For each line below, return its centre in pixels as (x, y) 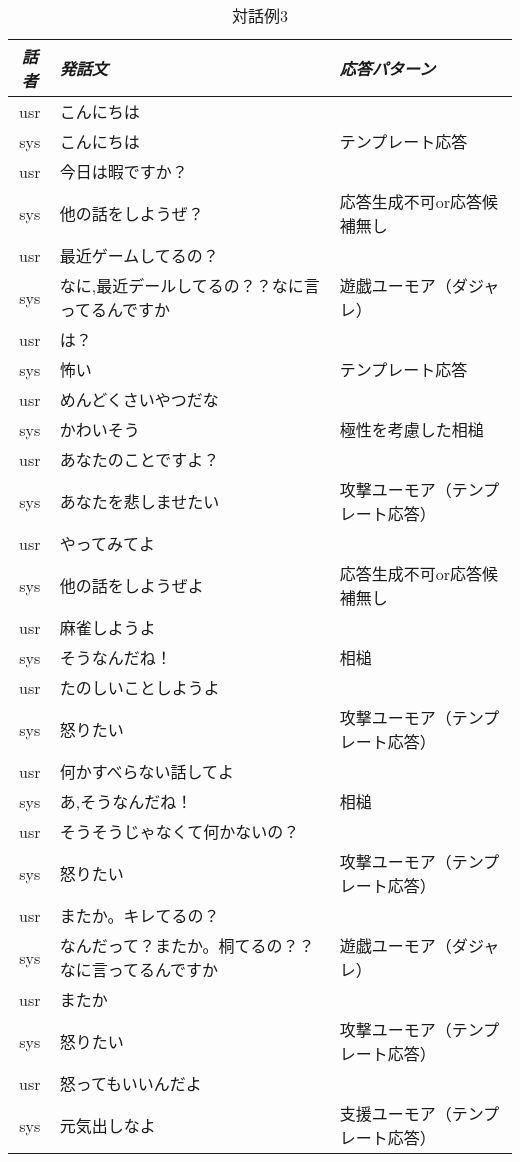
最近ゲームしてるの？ (139, 255)
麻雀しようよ (107, 627)
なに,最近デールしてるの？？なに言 (189, 285)
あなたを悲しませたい (139, 501)
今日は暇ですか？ (123, 171)
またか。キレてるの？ (139, 915)
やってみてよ (107, 543)
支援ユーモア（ (395, 1113)
